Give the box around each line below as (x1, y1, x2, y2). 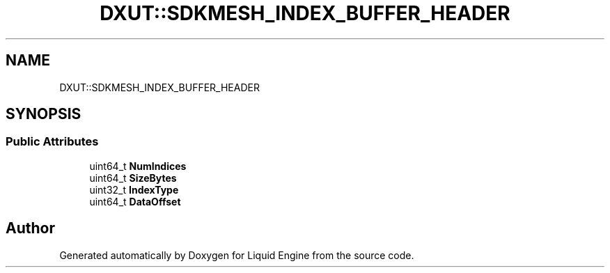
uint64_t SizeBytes (89, 171, 177, 184)
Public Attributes (6, 134, 99, 149)
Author (6, 219, 55, 237)
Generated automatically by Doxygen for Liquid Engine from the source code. (59, 249, 414, 261)
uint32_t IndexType (89, 183, 179, 196)
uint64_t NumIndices (89, 159, 187, 172)
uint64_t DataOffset (89, 195, 181, 208)
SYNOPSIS (6, 105, 81, 123)
